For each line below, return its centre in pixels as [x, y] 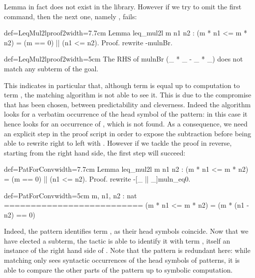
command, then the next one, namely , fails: [71, 16]
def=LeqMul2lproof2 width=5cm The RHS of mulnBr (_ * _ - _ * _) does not [124, 59]
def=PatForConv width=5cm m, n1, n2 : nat [71, 195]
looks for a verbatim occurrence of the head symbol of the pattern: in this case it [126, 114]
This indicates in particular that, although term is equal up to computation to [122, 85]
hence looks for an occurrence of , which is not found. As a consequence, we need [126, 123]
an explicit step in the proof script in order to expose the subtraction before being [128, 133]
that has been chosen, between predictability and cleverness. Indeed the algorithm [127, 104]
